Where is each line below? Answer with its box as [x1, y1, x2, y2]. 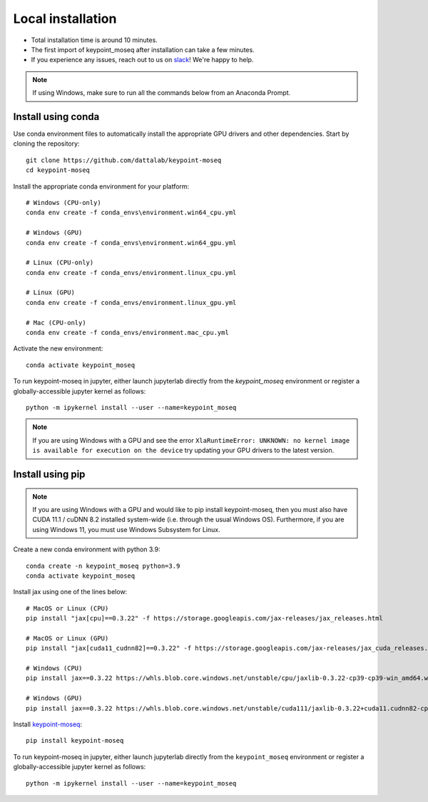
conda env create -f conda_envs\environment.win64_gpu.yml [26, 239, 237, 246]
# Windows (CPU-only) [26, 199, 101, 206]
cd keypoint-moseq [26, 166, 91, 174]
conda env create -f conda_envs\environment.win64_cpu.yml [26, 209, 237, 217]
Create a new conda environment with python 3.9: [13, 545, 160, 553]
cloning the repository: [13, 139, 80, 148]
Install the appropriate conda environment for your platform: [13, 182, 190, 191]
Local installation [13, 11, 117, 26]
